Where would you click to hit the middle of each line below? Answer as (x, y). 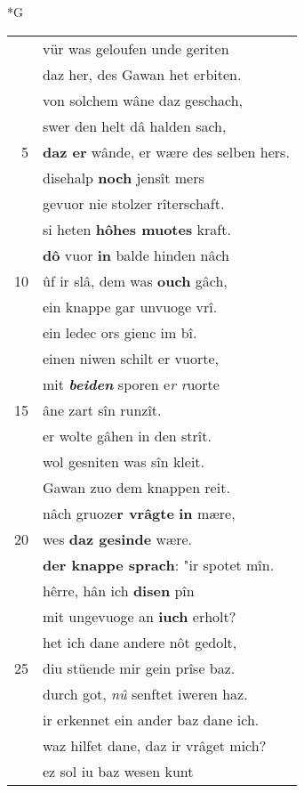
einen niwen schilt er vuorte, (131, 358)
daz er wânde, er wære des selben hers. (166, 151)
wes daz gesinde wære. (118, 538)
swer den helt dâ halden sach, (135, 125)
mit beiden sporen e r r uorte (131, 384)
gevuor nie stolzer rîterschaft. (134, 203)
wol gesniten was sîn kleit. (124, 461)
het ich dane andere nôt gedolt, (140, 642)
